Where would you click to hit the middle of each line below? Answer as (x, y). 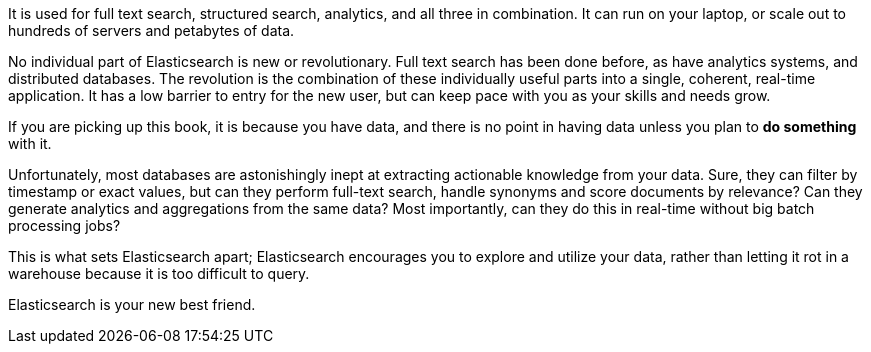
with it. (30, 143)
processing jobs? (64, 225)
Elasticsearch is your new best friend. (132, 304)
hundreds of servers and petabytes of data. (151, 30)
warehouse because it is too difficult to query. (159, 273)
